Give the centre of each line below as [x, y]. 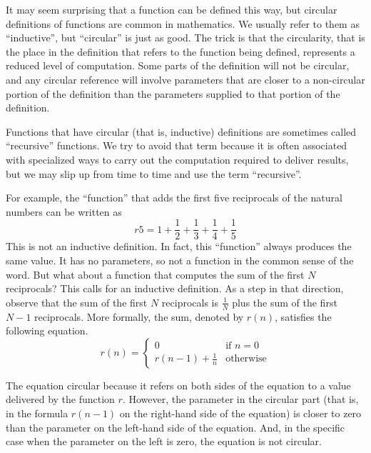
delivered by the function [60, 399]
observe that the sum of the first [77, 302]
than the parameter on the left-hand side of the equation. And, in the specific [176, 427]
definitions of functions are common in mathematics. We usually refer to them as [183, 23]
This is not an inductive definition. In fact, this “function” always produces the [179, 246]
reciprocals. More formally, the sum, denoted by [139, 316]
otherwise [246, 359]
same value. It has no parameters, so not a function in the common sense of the [180, 260]
